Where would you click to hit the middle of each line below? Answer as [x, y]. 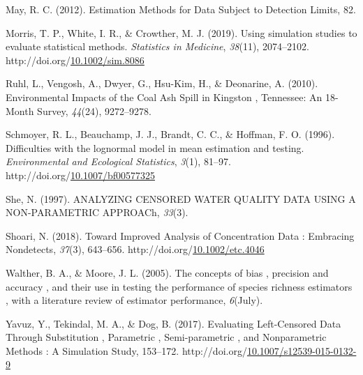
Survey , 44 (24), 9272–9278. [94, 110]
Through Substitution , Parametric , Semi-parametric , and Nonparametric [166, 337]
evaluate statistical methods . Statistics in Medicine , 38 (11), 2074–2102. [157, 46]
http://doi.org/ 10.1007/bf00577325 [80, 175]
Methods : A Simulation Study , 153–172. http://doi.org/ [126, 350]
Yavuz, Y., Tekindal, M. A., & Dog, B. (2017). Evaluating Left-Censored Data [173, 323]
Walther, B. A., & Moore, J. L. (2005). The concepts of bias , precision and [167, 272]
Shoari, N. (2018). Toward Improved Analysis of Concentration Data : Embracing [180, 235]
